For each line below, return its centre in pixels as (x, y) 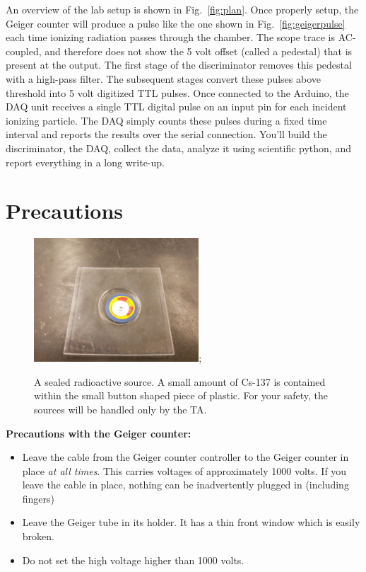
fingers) (39, 498)
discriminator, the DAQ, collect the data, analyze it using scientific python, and (178, 148)
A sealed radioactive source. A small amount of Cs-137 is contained (180, 381)
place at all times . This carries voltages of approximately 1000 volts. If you (184, 470)
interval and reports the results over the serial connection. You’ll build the (166, 134)
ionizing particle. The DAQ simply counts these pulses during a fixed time (166, 120)
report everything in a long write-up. (85, 162)
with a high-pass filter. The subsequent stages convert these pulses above (163, 78)
